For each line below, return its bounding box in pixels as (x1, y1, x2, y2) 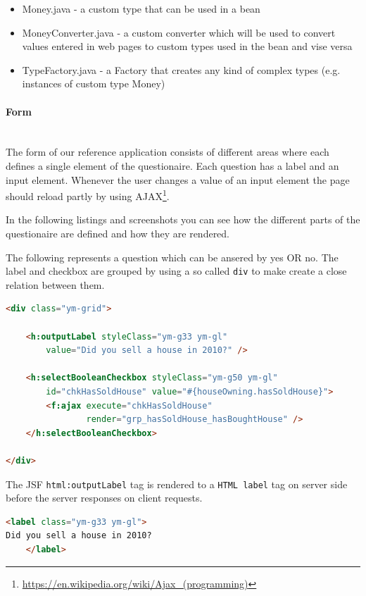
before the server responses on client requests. (6, 490, 203, 505)
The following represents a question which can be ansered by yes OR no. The (6, 249, 339, 264)
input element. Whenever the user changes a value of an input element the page (6, 172, 350, 187)
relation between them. (6, 277, 105, 292)
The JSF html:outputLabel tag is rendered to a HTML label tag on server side (6, 476, 348, 491)
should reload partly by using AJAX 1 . (6, 187, 170, 203)
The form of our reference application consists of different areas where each (6, 144, 329, 159)
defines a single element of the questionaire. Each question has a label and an (6, 158, 339, 173)
